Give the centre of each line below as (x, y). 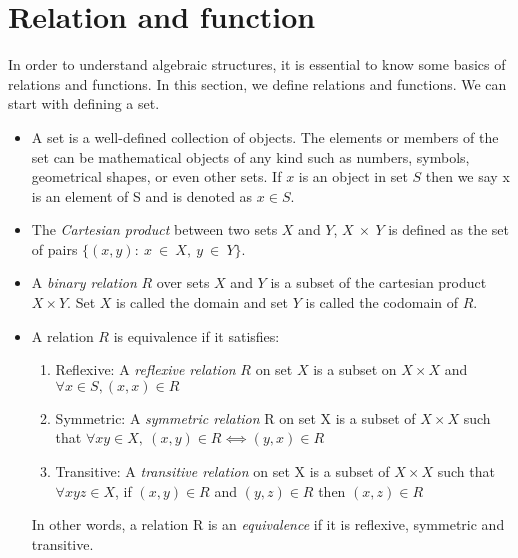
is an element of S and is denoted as (142, 195)
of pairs (54, 248)
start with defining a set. (84, 103)
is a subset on (355, 369)
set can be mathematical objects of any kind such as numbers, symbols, (250, 156)
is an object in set (353, 176)
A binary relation (84, 282)
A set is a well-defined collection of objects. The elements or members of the (265, 136)
